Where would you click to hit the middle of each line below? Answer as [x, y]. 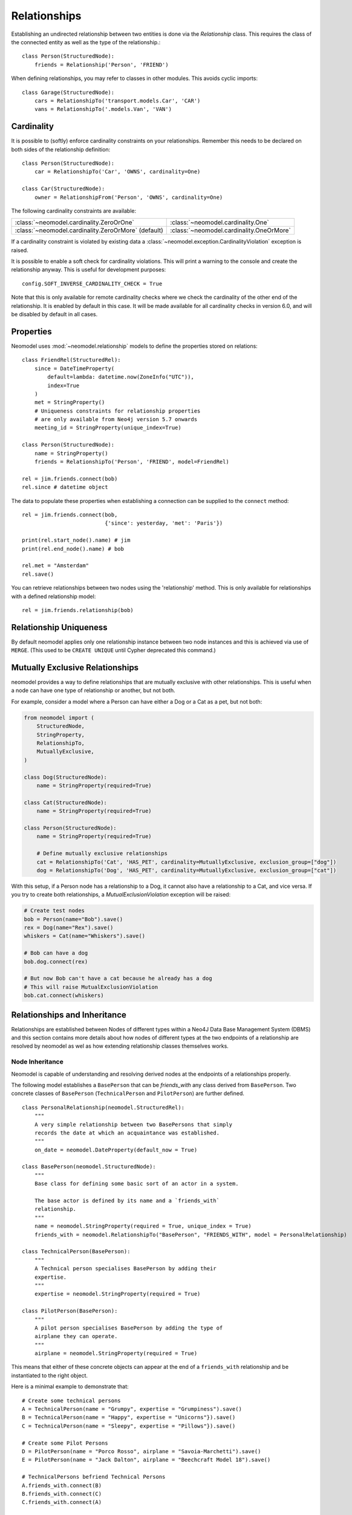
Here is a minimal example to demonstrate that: [70, 1387]
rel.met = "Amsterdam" [56, 566]
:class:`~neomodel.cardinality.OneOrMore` [231, 230]
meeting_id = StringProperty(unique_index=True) [108, 428]
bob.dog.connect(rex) [56, 961]
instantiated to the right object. [49, 1375]
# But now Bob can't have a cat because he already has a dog [118, 978]
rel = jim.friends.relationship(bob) [78, 610]
